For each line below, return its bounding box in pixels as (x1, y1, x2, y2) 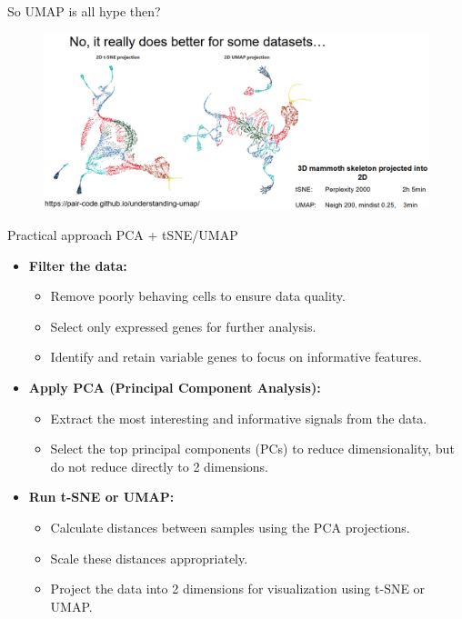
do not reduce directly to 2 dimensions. (50, 456, 268, 475)
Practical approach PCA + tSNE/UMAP (7, 225, 238, 244)
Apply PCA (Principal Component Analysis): (28, 377, 321, 396)
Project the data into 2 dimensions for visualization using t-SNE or (50, 579, 426, 598)
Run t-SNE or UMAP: (28, 487, 175, 506)
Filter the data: (28, 255, 127, 275)
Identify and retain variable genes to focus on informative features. (50, 347, 422, 366)
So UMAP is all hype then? (7, 2, 161, 20)
